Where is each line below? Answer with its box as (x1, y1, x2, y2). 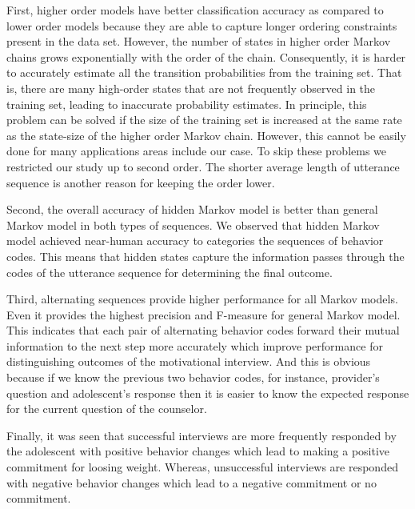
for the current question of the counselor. (6, 400, 207, 417)
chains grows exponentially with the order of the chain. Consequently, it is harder (6, 48, 406, 65)
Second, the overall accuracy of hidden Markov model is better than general (6, 201, 378, 218)
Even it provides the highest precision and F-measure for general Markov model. (6, 306, 401, 323)
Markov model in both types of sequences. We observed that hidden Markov (6, 216, 380, 233)
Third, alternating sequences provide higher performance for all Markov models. (6, 291, 398, 307)
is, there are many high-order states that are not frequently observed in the (6, 79, 376, 96)
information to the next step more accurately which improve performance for (6, 337, 383, 354)
